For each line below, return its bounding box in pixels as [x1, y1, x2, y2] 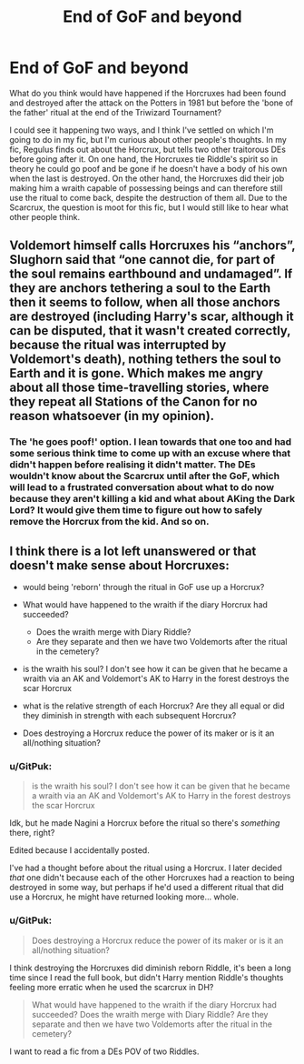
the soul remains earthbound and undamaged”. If [9, 266, 293, 282]
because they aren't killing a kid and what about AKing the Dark [9, 493, 296, 506]
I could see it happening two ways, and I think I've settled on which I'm [9, 125, 274, 136]
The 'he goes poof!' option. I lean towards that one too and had [9, 436, 292, 448]
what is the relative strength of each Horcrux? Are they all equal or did [22, 700, 285, 711]
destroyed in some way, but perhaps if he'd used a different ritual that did [9, 882, 284, 893]
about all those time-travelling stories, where [9, 380, 270, 396]
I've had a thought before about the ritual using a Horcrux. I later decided [9, 862, 283, 874]
